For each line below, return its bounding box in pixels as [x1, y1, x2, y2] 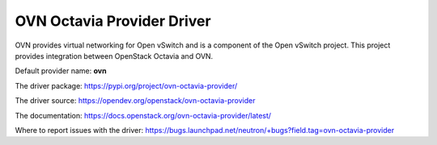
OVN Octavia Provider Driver [15, 12, 211, 30]
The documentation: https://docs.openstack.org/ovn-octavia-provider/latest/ [15, 110, 271, 120]
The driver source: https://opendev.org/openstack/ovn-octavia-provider [15, 96, 256, 106]
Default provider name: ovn [15, 66, 107, 76]
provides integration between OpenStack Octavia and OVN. [15, 51, 214, 60]
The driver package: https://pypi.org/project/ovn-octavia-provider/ [15, 81, 238, 90]
